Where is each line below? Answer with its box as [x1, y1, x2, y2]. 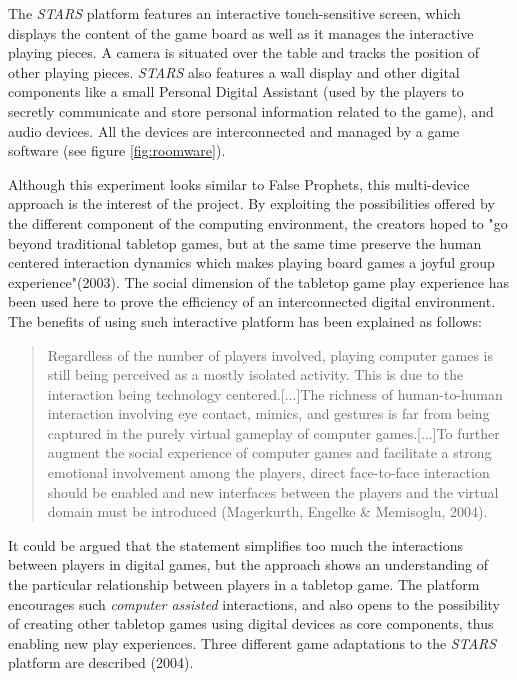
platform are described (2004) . [8, 652, 194, 673]
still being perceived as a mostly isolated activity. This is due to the [47, 364, 464, 385]
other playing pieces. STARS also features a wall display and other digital [8, 61, 460, 82]
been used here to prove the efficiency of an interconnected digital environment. [8, 291, 496, 312]
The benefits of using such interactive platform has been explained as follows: [8, 310, 482, 331]
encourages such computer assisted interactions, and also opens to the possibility [8, 593, 501, 614]
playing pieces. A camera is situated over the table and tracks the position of [8, 42, 480, 63]
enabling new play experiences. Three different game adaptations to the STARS [8, 632, 497, 653]
